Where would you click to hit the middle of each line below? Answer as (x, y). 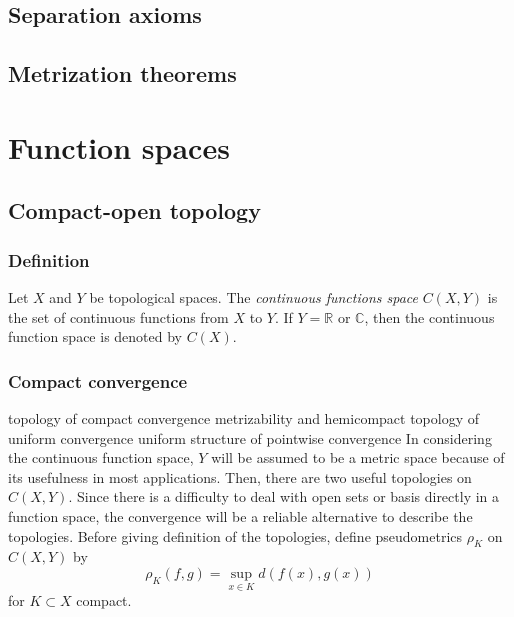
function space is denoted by (95, 336)
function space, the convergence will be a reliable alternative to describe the (240, 515)
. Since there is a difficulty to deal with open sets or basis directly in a (284, 496)
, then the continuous (429, 316)
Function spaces (119, 146)
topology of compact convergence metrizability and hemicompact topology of (244, 417)
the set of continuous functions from (118, 316)
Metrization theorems (122, 73)
